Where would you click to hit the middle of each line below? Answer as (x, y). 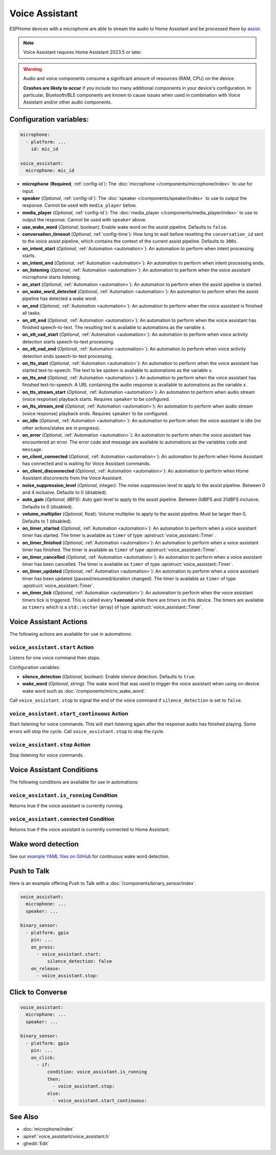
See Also (24, 1117)
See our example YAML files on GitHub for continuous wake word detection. (89, 857)
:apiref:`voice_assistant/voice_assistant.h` (66, 1136)
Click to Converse (38, 992)
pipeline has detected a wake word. (60, 299)
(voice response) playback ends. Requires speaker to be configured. (95, 413)
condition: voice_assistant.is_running (97, 1072)
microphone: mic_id (50, 171)
